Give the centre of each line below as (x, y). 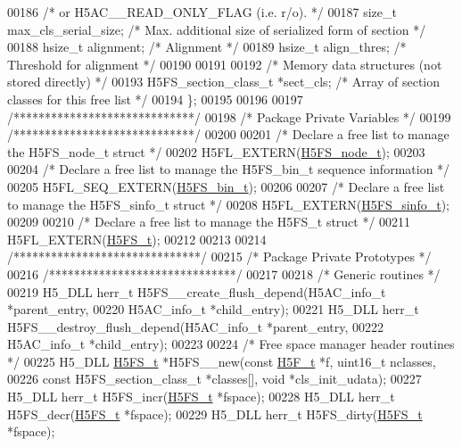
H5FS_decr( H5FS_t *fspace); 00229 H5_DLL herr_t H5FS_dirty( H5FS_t (215, 414)
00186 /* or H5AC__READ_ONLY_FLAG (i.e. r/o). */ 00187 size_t (202, 12)
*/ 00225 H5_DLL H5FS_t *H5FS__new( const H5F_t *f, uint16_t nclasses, (222, 361)
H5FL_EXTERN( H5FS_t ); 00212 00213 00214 (137, 239)
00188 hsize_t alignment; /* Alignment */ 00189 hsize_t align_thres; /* (207, 47)
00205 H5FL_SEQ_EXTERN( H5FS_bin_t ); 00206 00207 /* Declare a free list (226, 186)
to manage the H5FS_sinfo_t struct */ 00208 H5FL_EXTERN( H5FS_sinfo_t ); (228, 204)
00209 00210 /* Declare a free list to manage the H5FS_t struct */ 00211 (209, 222)
